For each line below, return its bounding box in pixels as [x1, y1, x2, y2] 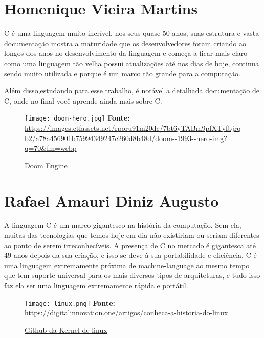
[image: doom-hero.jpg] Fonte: [25, 112, 130, 123]
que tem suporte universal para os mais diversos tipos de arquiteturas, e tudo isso [4, 270, 260, 281]
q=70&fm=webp [25, 143, 77, 153]
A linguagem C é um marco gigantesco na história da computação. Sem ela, [4, 220, 241, 230]
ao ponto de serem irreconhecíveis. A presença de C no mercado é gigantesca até [4, 240, 256, 250]
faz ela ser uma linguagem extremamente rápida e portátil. [4, 280, 188, 290]
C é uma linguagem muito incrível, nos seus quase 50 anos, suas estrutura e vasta [4, 28, 259, 38]
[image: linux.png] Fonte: [25, 297, 115, 308]
